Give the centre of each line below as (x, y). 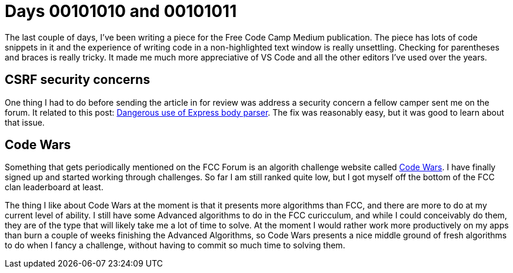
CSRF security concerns (77, 80)
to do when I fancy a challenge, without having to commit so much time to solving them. (175, 245)
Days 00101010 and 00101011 (121, 11)
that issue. (25, 122)
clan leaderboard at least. (54, 187)
